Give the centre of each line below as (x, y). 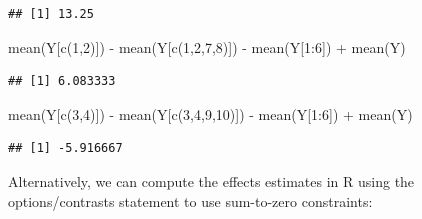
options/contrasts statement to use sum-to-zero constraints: (190, 200)
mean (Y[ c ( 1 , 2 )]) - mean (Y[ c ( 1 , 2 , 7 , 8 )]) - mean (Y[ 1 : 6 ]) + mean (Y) (207, 46)
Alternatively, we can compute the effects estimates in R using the (211, 180)
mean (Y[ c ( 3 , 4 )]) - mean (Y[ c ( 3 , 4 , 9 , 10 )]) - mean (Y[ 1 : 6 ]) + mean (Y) (210, 113)
